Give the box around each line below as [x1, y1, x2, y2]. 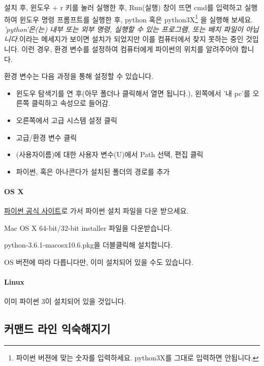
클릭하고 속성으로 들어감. [31, 98, 111, 108]
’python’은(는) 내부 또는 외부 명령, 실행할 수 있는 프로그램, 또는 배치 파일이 [4, 23, 243, 34]
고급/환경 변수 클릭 [16, 132, 77, 142]
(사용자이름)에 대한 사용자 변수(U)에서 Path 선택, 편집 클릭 [16, 149, 204, 160]
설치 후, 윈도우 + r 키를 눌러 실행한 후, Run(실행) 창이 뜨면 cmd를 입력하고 [4, 2, 242, 12]
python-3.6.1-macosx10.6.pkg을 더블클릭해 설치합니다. [4, 239, 173, 250]
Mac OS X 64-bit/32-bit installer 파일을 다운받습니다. [4, 222, 172, 233]
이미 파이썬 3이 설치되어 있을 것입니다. [4, 296, 126, 307]
